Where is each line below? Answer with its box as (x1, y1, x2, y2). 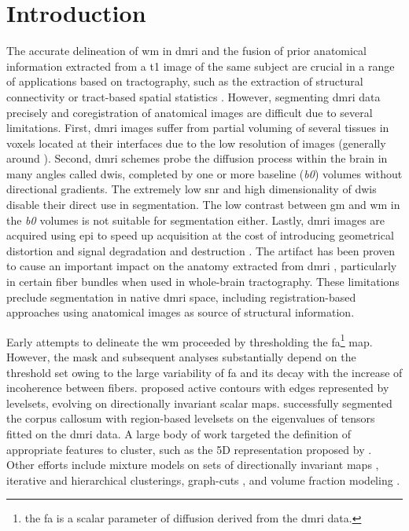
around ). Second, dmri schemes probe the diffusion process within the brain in (6, 150, 388, 167)
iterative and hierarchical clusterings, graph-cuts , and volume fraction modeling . (6, 471, 400, 488)
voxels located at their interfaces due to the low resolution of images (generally (6, 134, 386, 151)
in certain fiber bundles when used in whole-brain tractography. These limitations (6, 273, 400, 290)
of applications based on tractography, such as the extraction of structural (6, 73, 363, 90)
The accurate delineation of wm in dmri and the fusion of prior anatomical (6, 42, 367, 59)
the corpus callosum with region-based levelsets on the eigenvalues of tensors (6, 410, 375, 427)
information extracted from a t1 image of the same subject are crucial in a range (6, 57, 395, 74)
